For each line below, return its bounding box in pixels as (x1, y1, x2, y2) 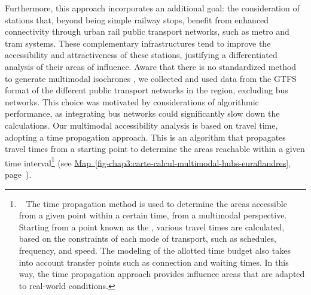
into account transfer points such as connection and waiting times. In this (19, 256, 289, 268)
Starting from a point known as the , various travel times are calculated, (19, 220, 285, 233)
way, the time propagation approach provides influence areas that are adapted (19, 267, 305, 280)
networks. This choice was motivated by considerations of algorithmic (5, 95, 259, 108)
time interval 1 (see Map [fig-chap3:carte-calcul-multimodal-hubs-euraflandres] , (5, 154, 291, 169)
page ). (5, 168, 32, 180)
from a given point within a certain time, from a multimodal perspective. (19, 209, 287, 221)
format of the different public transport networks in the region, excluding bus (5, 84, 288, 96)
